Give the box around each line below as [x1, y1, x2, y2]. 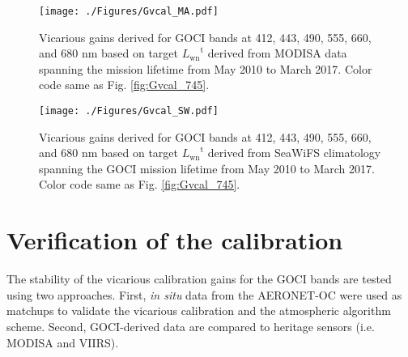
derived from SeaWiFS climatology [207, 144, 381, 161]
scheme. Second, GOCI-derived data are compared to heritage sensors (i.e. [6, 317, 375, 334]
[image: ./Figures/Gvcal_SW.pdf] [39, 105, 219, 117]
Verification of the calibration [6, 223, 343, 257]
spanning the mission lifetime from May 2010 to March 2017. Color [39, 60, 372, 77]
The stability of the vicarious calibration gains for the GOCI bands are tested [6, 270, 392, 287]
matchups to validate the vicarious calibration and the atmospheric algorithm [6, 302, 391, 319]
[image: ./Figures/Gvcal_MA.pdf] [39, 6, 219, 17]
